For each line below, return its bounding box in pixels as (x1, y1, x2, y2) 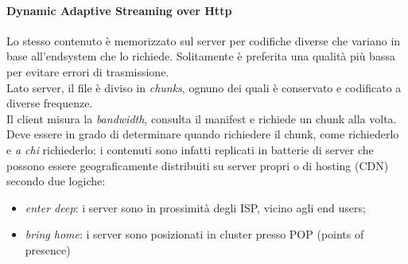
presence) (25, 241, 71, 258)
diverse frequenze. (6, 95, 93, 111)
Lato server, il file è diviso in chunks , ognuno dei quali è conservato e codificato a (6, 79, 402, 95)
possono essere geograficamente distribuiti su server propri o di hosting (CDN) (6, 157, 389, 173)
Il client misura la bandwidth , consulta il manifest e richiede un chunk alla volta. (6, 110, 397, 126)
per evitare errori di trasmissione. (6, 63, 169, 80)
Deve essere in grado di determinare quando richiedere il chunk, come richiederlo (6, 126, 399, 142)
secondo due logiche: (6, 173, 106, 189)
